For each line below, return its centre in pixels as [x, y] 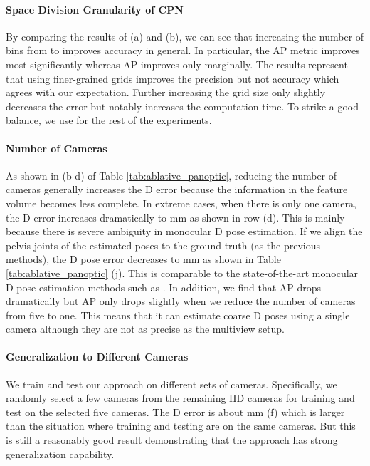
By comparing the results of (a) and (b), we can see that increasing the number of [185, 36]
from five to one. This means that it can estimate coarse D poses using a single [178, 315]
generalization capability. [60, 454]
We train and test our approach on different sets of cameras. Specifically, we [171, 384]
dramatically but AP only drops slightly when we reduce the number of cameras [181, 301]
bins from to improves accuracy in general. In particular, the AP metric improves [183, 50]
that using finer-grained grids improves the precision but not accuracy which [173, 78]
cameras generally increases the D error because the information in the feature [177, 189]
